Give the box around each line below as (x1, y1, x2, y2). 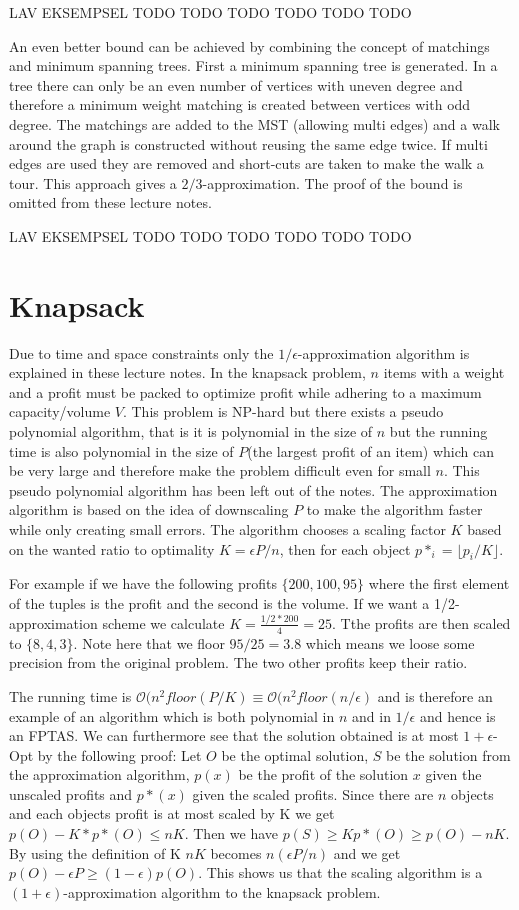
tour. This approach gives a (9, 172, 177, 193)
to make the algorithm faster (306, 499, 483, 520)
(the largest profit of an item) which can (247, 440, 494, 461)
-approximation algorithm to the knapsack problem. (63, 881, 381, 902)
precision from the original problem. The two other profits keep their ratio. (9, 652, 468, 673)
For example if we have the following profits (9, 573, 277, 594)
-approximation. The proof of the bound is (202, 172, 463, 193)
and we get (333, 842, 401, 863)
